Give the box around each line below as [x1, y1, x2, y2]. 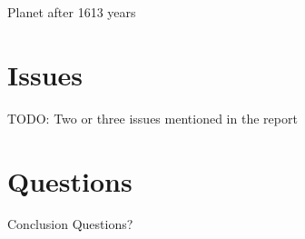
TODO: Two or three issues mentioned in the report [7, 108, 298, 127]
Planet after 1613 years [7, 3, 136, 21]
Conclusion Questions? [7, 214, 133, 234]
